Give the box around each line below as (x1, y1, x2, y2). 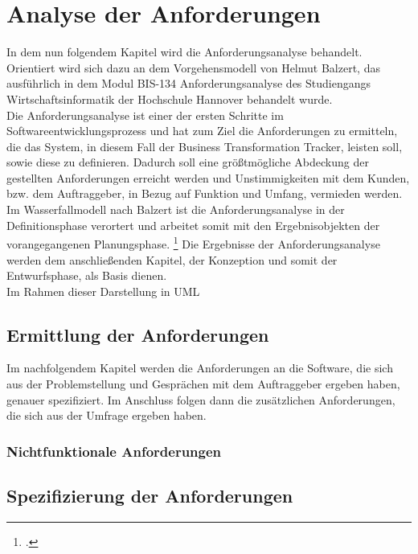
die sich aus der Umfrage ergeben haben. (6, 407, 207, 424)
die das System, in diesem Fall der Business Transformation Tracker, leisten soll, (6, 137, 403, 154)
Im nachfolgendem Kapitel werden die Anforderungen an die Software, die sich (6, 359, 393, 376)
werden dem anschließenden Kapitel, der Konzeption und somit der (6, 251, 338, 268)
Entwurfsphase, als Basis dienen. (6, 267, 167, 284)
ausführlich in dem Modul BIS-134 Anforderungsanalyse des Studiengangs (6, 75, 371, 92)
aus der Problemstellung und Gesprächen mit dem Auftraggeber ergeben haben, (6, 375, 400, 392)
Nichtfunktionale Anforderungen (6, 441, 222, 461)
